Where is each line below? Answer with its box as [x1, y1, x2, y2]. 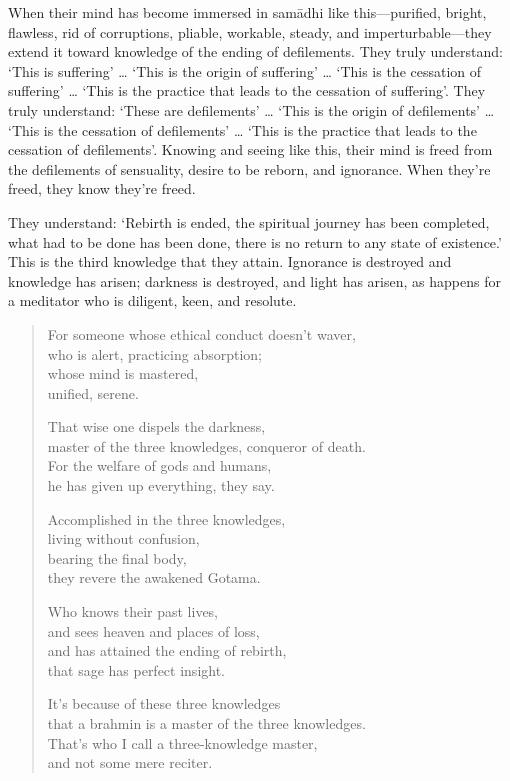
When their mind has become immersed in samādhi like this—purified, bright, [8, 2, 487, 22]
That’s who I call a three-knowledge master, [47, 732, 318, 753]
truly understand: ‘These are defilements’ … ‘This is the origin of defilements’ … [8, 99, 495, 120]
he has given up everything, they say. [47, 475, 275, 496]
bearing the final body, [47, 547, 187, 568]
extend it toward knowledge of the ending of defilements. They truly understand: [8, 41, 503, 62]
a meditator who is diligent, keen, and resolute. [8, 290, 297, 311]
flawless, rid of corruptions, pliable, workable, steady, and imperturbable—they [8, 21, 492, 42]
